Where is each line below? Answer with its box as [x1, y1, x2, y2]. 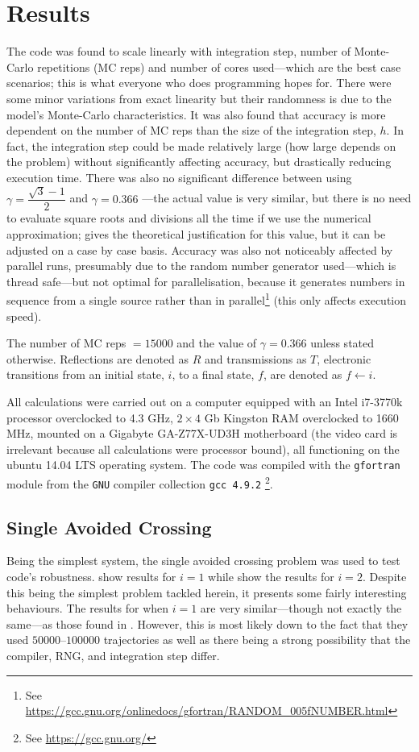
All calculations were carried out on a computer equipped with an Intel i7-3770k [6, 393, 403, 409]
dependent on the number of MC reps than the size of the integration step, [6, 122, 376, 139]
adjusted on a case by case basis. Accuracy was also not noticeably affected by [6, 241, 393, 258]
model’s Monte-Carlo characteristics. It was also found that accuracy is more [6, 106, 386, 123]
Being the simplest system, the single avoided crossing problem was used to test [6, 552, 400, 569]
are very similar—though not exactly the [200, 600, 402, 617]
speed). [6, 307, 42, 324]
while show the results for [208, 568, 334, 585]
